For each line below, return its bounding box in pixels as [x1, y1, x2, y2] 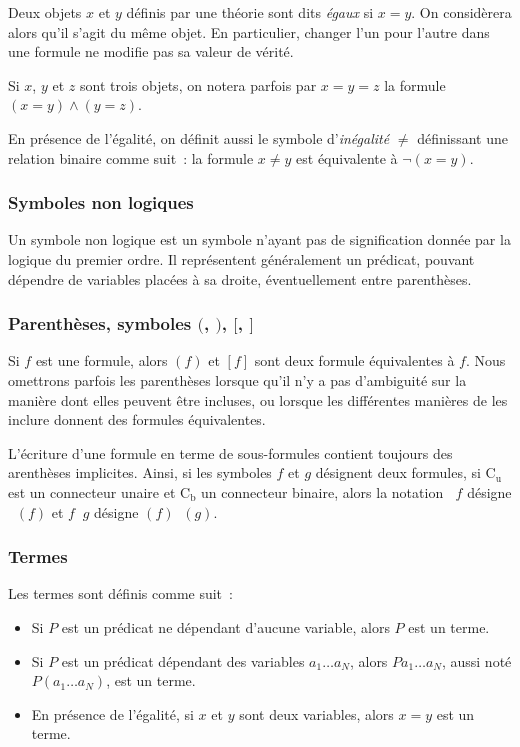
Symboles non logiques [8, 190, 194, 215]
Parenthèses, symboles [8, 311, 192, 336]
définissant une [417, 127, 508, 148]
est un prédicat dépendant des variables [61, 650, 305, 671]
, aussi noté [441, 650, 512, 671]
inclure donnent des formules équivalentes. [8, 409, 266, 430]
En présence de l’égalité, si [31, 703, 194, 724]
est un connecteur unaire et [8, 482, 176, 503]
